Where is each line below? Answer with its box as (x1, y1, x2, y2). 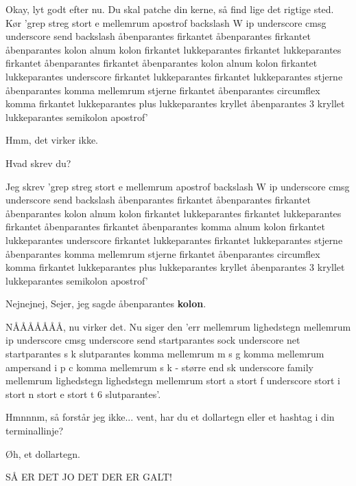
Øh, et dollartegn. (5, 446, 80, 461)
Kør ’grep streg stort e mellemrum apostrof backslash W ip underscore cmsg (5, 15, 327, 30)
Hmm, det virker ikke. (5, 133, 99, 147)
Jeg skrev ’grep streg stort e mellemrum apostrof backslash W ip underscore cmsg (5, 179, 350, 193)
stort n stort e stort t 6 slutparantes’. (5, 386, 161, 401)
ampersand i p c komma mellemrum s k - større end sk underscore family (5, 360, 313, 374)
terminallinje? (5, 423, 64, 438)
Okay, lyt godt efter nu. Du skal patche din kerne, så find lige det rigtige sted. (5, 2, 334, 16)
